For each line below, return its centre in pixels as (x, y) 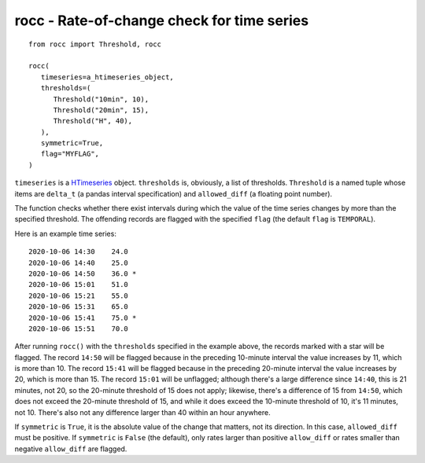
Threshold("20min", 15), (101, 110)
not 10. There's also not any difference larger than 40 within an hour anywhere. (142, 412)
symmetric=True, (72, 143)
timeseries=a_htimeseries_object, (107, 77)
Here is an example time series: (66, 233)
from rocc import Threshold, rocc (95, 44)
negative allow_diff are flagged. (71, 449)
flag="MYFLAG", (70, 154)
